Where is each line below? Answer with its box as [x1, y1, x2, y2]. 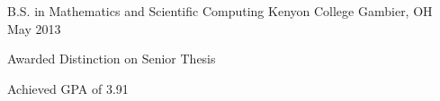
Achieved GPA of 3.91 [7, 79, 129, 97]
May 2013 [7, 19, 61, 38]
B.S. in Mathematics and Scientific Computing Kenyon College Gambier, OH [7, 2, 433, 20]
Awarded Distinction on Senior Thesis [7, 49, 216, 68]
